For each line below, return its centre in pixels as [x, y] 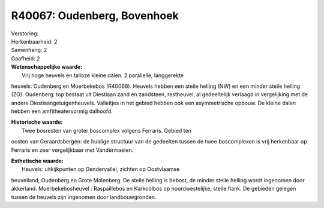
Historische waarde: [37, 122]
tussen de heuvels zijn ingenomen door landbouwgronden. [84, 197]
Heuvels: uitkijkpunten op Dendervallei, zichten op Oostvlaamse [101, 169]
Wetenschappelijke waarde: [47, 67]
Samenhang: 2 [29, 50]
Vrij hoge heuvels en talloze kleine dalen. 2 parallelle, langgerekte [103, 75]
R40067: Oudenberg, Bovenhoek [95, 16]
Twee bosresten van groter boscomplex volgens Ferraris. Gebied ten [106, 130]
